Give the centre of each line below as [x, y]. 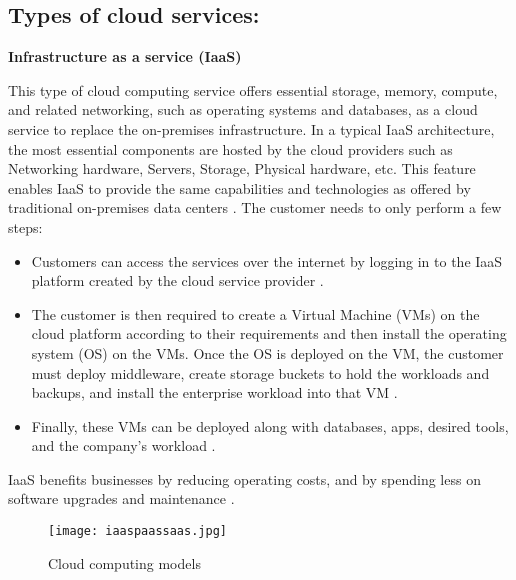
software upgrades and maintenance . [121, 498]
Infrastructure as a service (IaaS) [125, 56]
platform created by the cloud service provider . [177, 280]
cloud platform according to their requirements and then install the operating [269, 333]
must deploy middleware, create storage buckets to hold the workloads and [260, 372]
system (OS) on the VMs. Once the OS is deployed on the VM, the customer [267, 352]
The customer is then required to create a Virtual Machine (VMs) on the [255, 313]
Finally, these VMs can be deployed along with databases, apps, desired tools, [270, 425]
